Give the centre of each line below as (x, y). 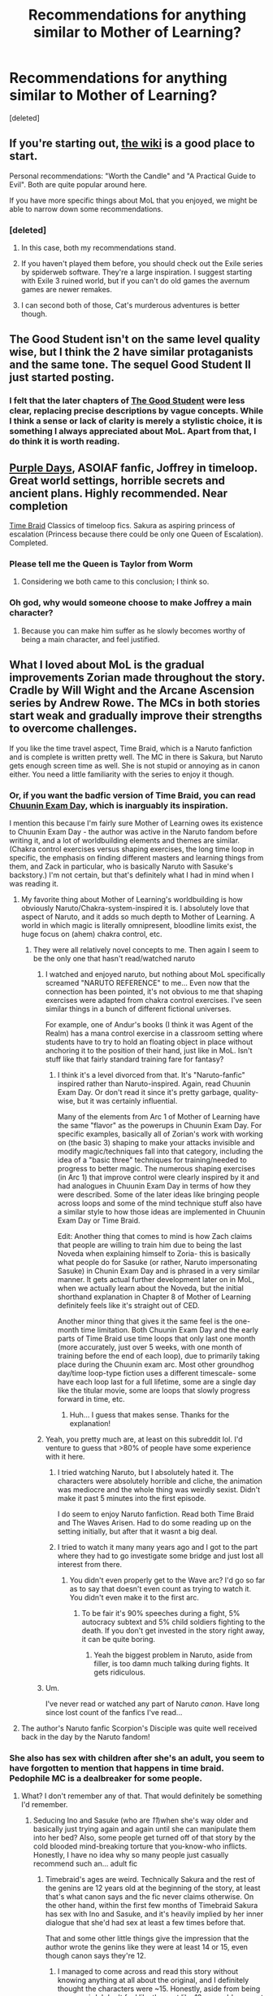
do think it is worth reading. (65, 441)
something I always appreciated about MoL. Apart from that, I (133, 431)
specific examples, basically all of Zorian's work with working (160, 1134)
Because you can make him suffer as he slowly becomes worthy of (133, 630)
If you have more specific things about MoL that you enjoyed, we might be (134, 200)
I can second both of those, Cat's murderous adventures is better (130, 305)
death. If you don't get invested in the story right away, (173, 1631)
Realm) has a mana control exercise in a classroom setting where (154, 1033)
